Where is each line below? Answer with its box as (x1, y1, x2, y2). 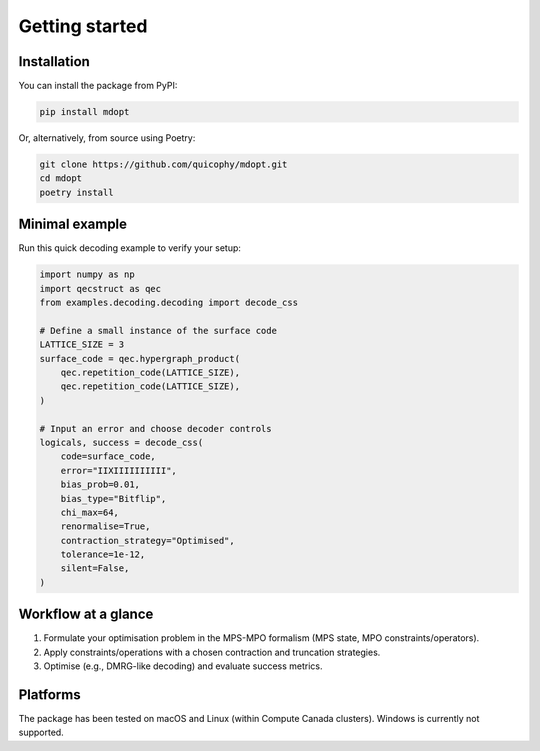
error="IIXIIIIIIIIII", (60, 465, 177, 476)
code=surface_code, (60, 451, 157, 462)
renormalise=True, (60, 521, 151, 532)
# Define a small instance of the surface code (39, 325, 277, 336)
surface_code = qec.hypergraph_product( (39, 353, 240, 364)
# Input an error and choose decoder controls (39, 423, 272, 434)
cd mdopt (39, 173, 83, 184)
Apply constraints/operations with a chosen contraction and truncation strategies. (43, 646, 381, 658)
